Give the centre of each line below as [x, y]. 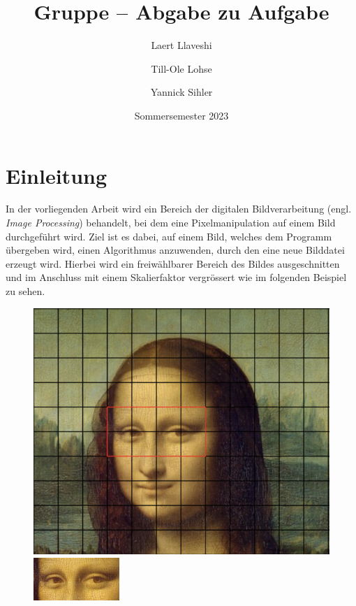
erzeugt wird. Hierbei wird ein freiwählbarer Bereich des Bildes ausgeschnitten [173, 263]
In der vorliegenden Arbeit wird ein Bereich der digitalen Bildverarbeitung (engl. [179, 209]
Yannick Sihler [181, 92]
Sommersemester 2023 [181, 115]
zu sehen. [25, 291]
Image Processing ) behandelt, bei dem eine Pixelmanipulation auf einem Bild [171, 223]
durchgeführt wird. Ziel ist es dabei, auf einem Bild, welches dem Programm [169, 236]
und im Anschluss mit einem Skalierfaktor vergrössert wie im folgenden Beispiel [176, 277]
